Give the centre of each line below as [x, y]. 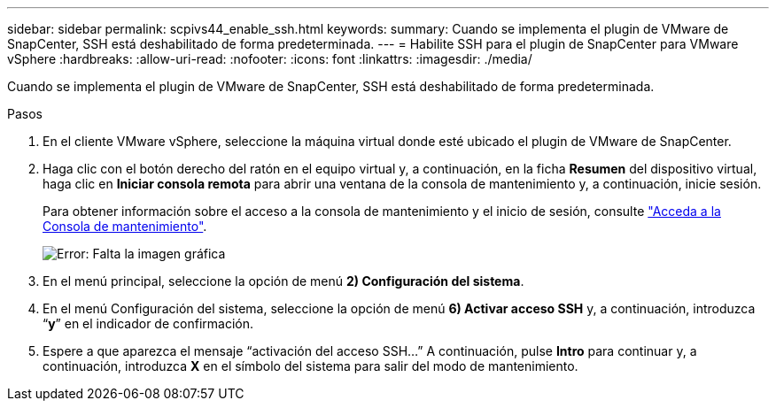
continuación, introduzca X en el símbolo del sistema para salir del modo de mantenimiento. [310, 366]
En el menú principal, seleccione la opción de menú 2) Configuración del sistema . [283, 281]
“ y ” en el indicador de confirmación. [148, 323]
